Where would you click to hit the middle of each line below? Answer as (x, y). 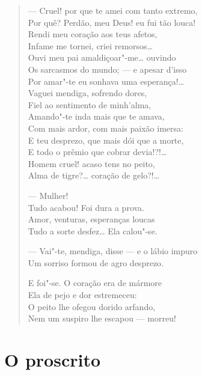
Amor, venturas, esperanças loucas (91, 219)
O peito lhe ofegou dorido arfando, (92, 306)
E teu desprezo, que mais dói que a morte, (106, 140)
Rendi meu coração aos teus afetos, (93, 34)
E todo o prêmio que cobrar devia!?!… (97, 152)
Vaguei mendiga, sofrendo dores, (87, 93)
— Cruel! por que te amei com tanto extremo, (113, 10)
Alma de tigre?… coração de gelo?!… (94, 175)
